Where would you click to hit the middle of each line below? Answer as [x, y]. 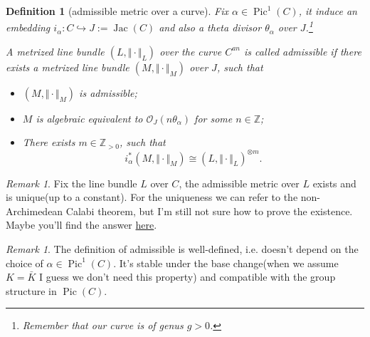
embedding [28, 27]
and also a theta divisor [210, 27]
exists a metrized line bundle [68, 67]
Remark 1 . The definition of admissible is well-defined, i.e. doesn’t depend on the [182, 248]
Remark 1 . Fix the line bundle [72, 183]
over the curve [191, 51]
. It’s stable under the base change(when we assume [226, 263]
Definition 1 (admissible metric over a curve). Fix [117, 11]
